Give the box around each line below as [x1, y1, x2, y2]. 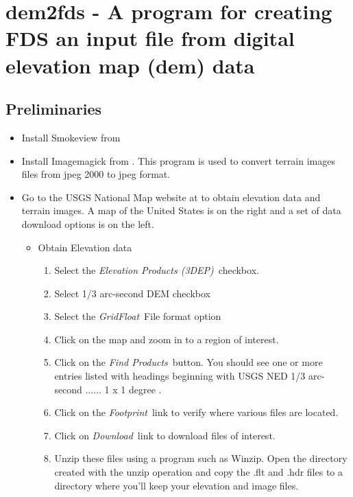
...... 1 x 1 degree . [85, 382, 162, 396]
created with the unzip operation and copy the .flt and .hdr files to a [54, 465, 343, 479]
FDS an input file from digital [5, 24, 295, 52]
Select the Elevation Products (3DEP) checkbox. [54, 263, 259, 277]
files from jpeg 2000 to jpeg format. [21, 167, 171, 181]
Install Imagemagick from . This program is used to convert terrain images [21, 153, 335, 167]
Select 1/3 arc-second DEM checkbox [54, 286, 210, 300]
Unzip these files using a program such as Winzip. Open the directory [54, 451, 348, 465]
